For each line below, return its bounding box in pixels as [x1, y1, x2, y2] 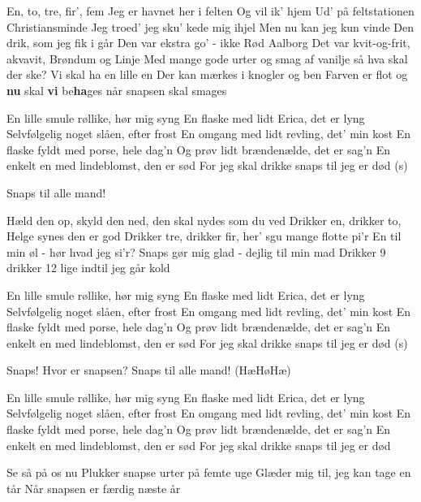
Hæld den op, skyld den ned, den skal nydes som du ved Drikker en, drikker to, [6, 211, 402, 228]
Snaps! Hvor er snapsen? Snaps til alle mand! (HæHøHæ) [6, 361, 291, 379]
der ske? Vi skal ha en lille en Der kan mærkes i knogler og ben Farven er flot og [6, 66, 408, 83]
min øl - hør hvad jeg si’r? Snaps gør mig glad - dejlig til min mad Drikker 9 [6, 243, 386, 260]
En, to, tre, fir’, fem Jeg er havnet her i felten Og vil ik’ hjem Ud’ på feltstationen [6, 2, 415, 19]
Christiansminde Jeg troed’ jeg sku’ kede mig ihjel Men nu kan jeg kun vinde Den [6, 18, 414, 35]
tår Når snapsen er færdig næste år [6, 479, 181, 496]
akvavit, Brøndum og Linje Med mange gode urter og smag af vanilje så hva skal [6, 50, 408, 67]
